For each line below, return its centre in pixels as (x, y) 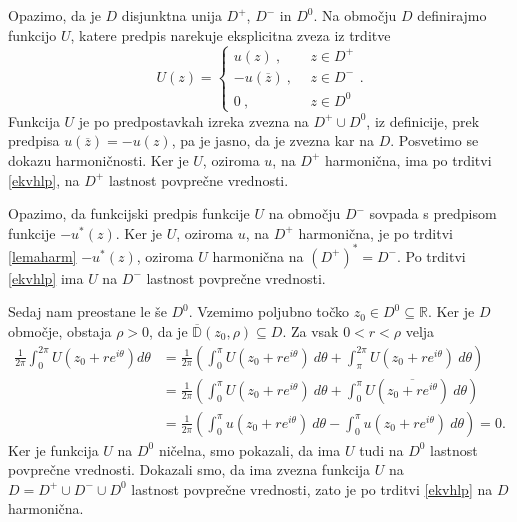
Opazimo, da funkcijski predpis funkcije (129, 213)
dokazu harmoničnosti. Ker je (98, 159)
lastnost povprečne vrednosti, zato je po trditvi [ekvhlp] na (312, 488)
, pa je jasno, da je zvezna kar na (273, 140)
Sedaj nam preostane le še (87, 311)
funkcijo (32, 34)
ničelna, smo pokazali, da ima (249, 449)
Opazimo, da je (54, 15)
